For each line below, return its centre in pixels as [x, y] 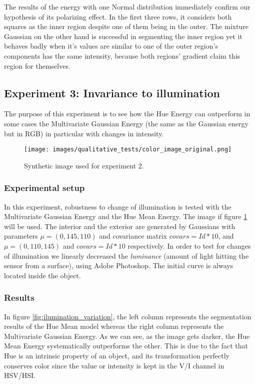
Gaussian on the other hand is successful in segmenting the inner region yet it [123, 36]
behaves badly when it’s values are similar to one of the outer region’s [111, 46]
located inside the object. [42, 275]
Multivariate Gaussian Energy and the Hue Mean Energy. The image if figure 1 [126, 216]
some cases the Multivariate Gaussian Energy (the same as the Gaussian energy [126, 123]
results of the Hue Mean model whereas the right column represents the [114, 326]
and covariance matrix [133, 236]
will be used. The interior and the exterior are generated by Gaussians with [120, 226]
